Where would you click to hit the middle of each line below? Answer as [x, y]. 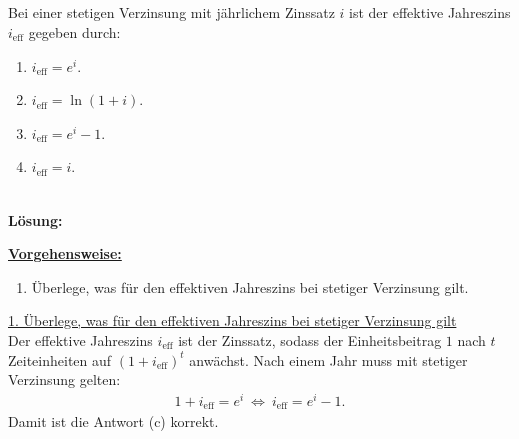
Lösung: [35, 219]
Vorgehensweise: [65, 253]
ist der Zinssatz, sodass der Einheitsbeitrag [310, 339]
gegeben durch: [74, 31]
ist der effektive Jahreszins [430, 12]
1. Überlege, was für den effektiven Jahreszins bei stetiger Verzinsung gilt [232, 320]
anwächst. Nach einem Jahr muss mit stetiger [328, 359]
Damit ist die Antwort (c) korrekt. [113, 421]
